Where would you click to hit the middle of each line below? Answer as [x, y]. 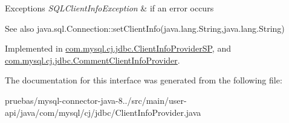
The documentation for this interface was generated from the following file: [144, 80]
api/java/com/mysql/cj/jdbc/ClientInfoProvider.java [103, 112]
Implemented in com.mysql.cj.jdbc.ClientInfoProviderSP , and [118, 48]
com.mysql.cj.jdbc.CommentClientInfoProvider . [93, 60]
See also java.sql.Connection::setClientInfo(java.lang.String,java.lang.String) [145, 28]
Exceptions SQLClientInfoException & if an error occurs [109, 8]
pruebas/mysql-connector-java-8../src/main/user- [96, 100]
